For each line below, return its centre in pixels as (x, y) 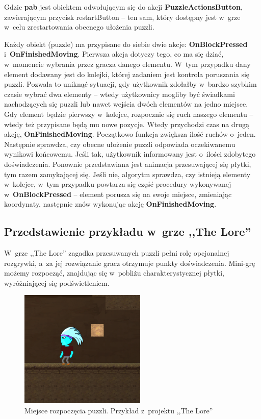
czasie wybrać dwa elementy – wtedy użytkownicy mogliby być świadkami (120, 94)
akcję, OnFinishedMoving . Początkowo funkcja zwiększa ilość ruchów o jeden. (130, 134)
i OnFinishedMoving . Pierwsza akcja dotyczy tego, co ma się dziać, (114, 54)
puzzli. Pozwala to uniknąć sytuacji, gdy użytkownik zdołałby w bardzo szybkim (130, 84)
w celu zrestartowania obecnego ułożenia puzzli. (79, 27)
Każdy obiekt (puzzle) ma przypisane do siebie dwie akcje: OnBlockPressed (126, 44)
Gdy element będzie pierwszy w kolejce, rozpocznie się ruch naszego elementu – (129, 114)
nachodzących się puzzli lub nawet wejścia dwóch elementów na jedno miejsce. (126, 104)
